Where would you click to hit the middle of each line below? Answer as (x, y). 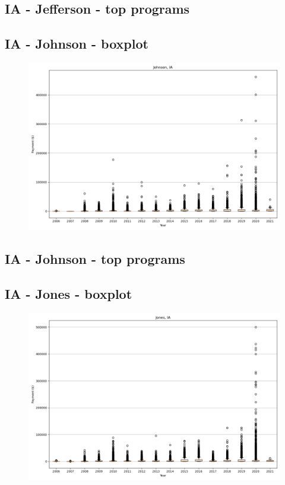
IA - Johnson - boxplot (77, 44)
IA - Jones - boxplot (69, 294)
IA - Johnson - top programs (95, 259)
